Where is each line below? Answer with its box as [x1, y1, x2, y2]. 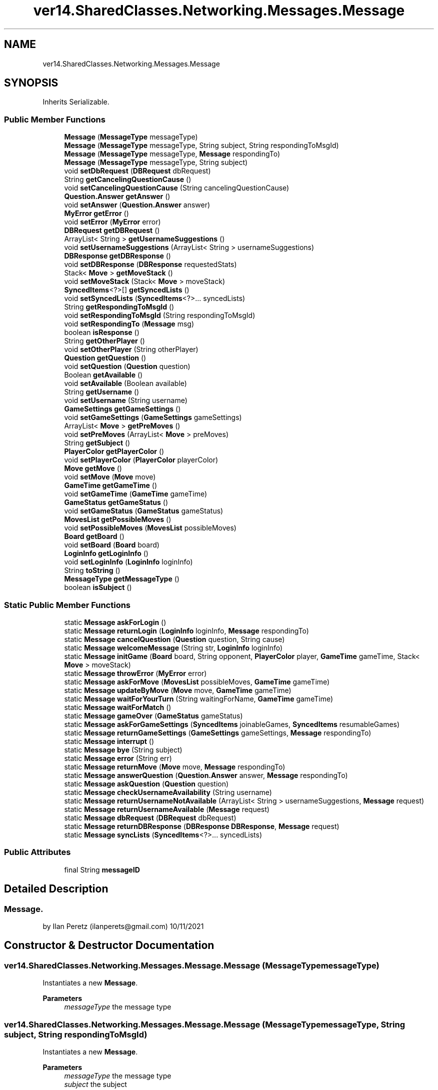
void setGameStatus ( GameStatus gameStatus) [64, 506, 223, 515]
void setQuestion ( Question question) [64, 362, 190, 371]
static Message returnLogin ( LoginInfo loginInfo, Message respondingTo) [64, 626, 309, 635]
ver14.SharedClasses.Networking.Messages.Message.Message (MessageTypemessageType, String [4, 1019, 405, 1029]
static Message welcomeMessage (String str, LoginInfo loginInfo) [64, 643, 283, 652]
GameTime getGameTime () [64, 481, 157, 490]
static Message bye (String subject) [64, 745, 182, 754]
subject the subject [64, 1079, 127, 1088]
